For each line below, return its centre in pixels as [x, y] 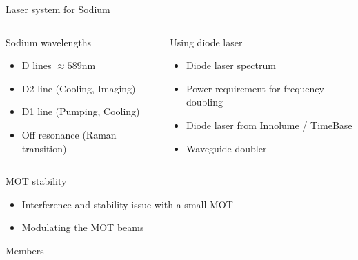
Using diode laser [206, 42]
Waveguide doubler [227, 148]
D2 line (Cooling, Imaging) [79, 88]
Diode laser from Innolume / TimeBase [269, 124]
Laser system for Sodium [58, 9]
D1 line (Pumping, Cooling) [81, 111]
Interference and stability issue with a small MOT [127, 204]
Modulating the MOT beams [83, 227]
